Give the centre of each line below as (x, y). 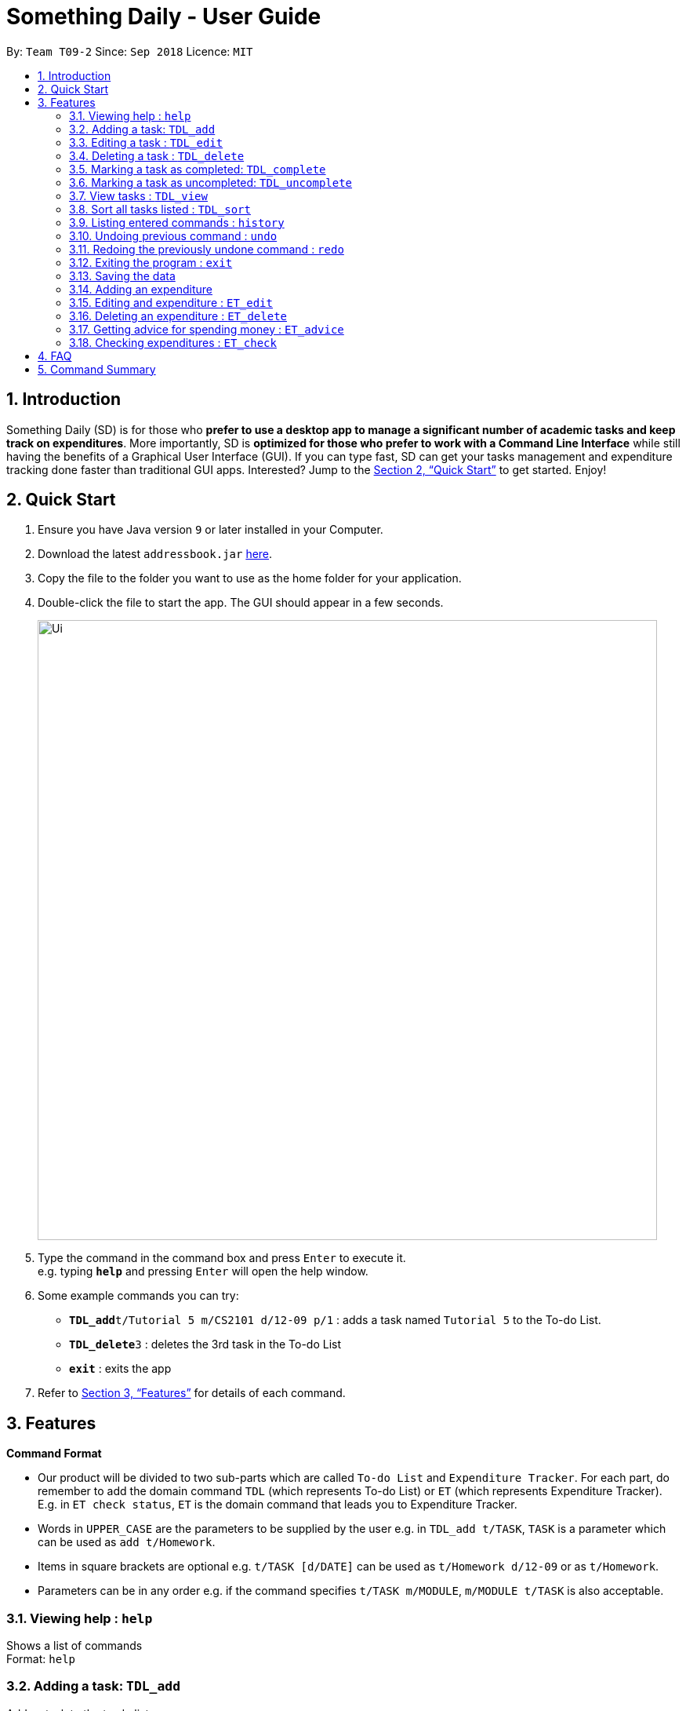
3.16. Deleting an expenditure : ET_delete (178, 316)
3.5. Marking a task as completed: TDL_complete (198, 169)
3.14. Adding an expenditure (141, 289)
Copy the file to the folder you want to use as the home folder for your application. (250, 578)
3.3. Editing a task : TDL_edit (146, 142)
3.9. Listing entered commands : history (177, 222)
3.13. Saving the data (122, 275)
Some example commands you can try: (138, 1296)
